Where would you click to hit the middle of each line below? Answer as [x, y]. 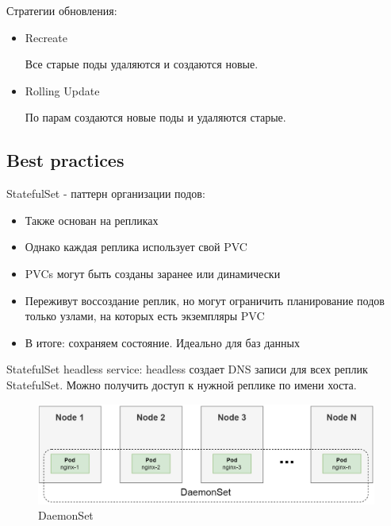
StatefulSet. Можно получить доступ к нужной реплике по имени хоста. [182, 384]
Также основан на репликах [92, 220]
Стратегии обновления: [62, 10]
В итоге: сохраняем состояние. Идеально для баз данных [162, 342]
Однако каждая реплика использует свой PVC [136, 247]
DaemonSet [66, 515]
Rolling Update [62, 90]
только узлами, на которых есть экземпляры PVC [145, 316]
